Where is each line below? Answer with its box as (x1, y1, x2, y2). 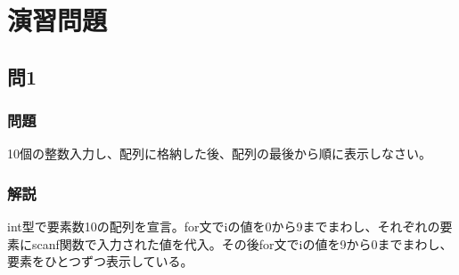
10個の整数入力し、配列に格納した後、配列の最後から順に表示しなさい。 (7, 144, 431, 163)
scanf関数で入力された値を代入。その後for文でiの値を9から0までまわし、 (31, 234, 453, 253)
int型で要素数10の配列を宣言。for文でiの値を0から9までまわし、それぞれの (7, 217, 440, 236)
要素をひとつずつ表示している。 (7, 252, 193, 271)
